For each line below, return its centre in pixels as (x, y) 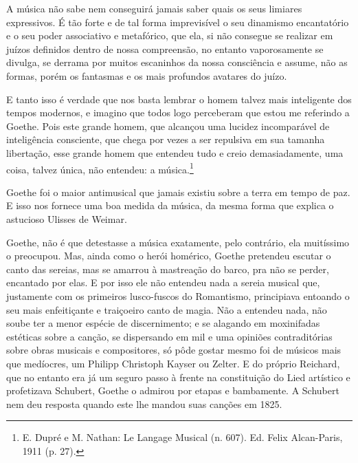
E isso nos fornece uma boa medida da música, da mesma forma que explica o (170, 205)
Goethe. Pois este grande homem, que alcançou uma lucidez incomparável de (168, 126)
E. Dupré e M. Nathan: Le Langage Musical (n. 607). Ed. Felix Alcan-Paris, (182, 437)
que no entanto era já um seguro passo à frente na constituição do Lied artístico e (178, 377)
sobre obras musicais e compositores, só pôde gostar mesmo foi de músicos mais (174, 350)
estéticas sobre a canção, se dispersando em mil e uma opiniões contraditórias (169, 336)
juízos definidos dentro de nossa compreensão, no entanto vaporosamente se (165, 49)
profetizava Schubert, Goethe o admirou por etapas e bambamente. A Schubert (173, 390)
